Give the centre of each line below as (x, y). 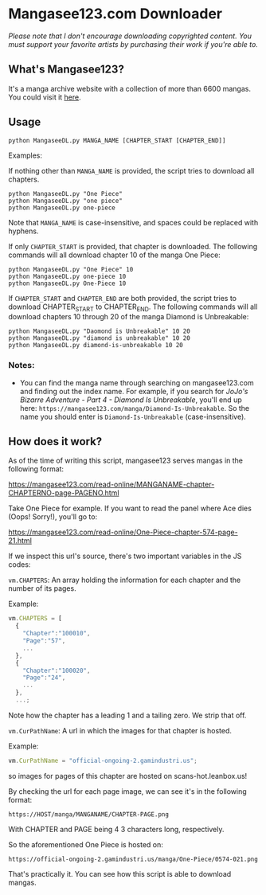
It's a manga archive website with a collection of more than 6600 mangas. (129, 88)
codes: (20, 565)
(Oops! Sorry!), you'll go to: (53, 517)
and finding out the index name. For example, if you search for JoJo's (134, 391)
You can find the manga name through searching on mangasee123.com (137, 382)
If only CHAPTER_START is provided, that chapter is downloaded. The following (133, 246)
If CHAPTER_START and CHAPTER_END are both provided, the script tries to (123, 298)
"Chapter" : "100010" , (57, 634)
